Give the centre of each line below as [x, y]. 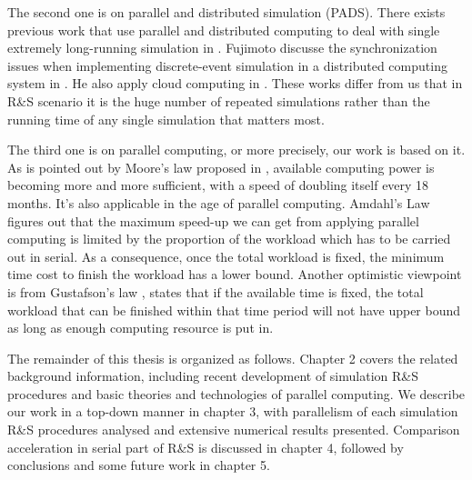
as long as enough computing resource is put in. [141, 328]
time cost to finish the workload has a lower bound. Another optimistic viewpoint [235, 274]
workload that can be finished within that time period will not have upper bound [234, 310]
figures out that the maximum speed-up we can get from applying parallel [213, 220]
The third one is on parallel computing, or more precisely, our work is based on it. [236, 150]
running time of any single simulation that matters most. [166, 119]
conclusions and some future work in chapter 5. [139, 465]
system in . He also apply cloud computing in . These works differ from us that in [235, 83]
